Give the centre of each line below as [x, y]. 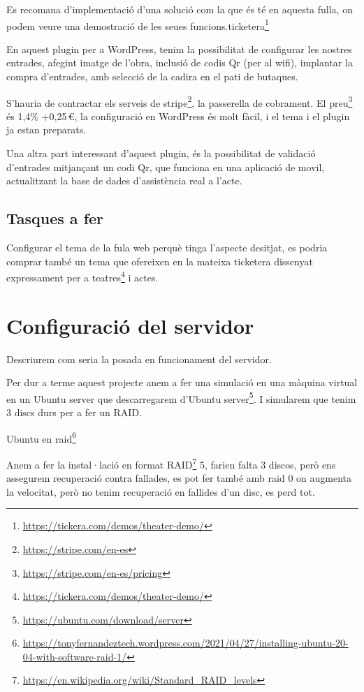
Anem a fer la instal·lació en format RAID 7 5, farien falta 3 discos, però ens [171, 463]
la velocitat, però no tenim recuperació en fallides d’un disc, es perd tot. [161, 491]
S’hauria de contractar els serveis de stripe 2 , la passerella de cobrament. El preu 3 [180, 101]
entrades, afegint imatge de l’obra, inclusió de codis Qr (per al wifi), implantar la [180, 62]
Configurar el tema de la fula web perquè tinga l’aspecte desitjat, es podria [167, 248]
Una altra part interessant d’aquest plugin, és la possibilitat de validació [161, 153]
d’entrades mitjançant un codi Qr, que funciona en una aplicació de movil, [166, 167]
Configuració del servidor [130, 325]
